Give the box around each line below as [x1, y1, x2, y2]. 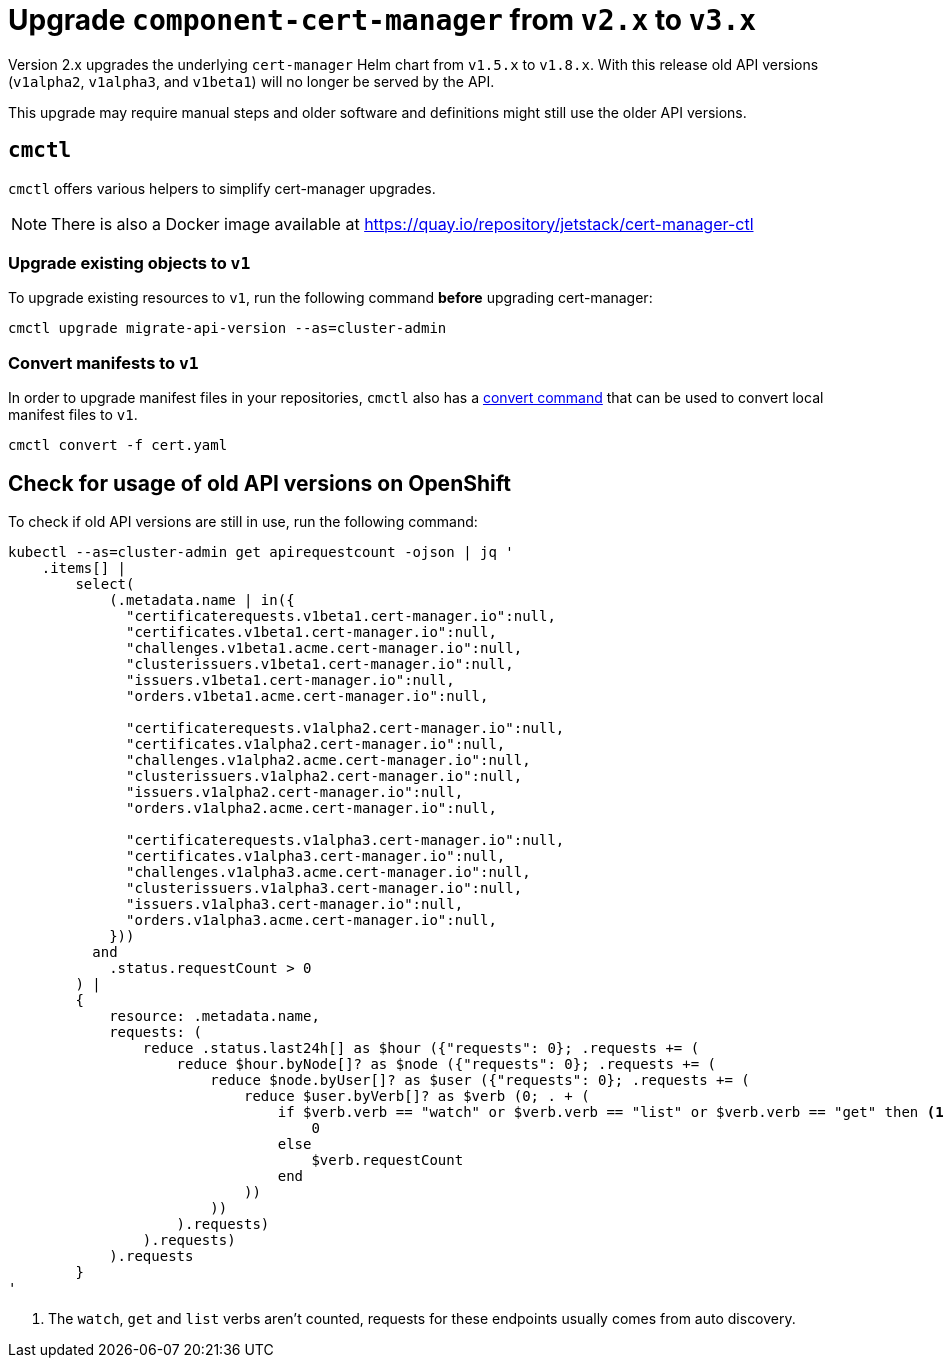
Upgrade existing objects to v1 [8, 252, 251, 273]
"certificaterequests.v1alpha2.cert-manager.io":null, [126, 719, 565, 736]
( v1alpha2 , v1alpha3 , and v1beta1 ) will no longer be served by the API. [8, 72, 495, 90]
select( [75, 575, 135, 592]
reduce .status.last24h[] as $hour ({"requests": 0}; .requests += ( [142, 1039, 700, 1056]
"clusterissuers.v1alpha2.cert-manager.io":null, [126, 767, 523, 784]
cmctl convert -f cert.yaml [8, 437, 228, 454]
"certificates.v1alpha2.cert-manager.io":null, [126, 735, 506, 752]
